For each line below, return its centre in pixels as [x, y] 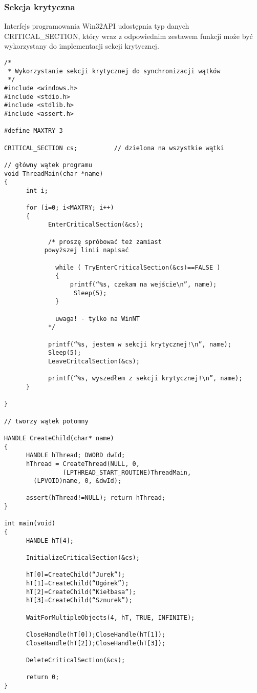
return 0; [42, 677]
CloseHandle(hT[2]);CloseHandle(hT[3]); [95, 643]
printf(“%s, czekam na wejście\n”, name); [143, 285]
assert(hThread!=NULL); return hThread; [95, 498]
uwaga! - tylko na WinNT [98, 319]
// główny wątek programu [48, 165]
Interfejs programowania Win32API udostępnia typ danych [97, 26]
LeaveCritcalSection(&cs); [94, 361]
